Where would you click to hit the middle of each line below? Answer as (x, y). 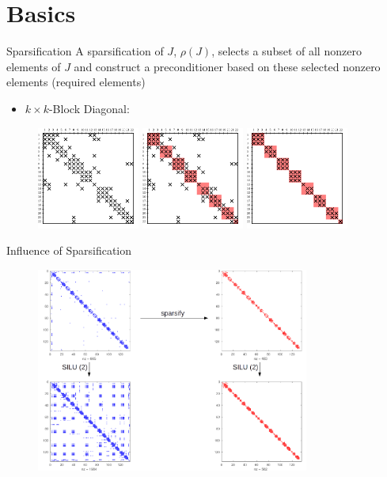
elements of (34, 66)
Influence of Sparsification (69, 250)
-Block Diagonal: (89, 108)
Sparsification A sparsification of (85, 51)
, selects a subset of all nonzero (286, 51)
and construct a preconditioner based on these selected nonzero (227, 66)
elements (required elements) (76, 82)
